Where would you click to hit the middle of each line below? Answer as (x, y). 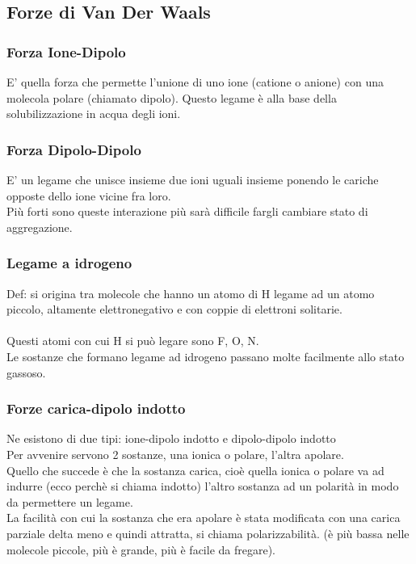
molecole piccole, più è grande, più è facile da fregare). (141, 549)
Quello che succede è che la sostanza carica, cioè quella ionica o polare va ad (195, 470)
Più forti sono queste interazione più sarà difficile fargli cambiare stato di (187, 211)
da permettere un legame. (70, 501)
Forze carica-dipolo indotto (96, 408)
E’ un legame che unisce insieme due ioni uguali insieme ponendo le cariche (193, 179)
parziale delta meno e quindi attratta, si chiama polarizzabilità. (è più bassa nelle (208, 533)
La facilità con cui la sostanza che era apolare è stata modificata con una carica (204, 518)
